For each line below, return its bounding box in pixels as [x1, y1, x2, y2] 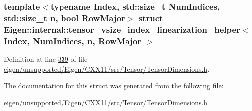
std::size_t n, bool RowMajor [4, 11, 125, 24]
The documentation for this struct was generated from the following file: [4, 80, 224, 91]
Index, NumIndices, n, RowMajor [4, 34, 142, 47]
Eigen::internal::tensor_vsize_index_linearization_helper [4, 23, 240, 35]
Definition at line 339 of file [4, 54, 88, 64]
